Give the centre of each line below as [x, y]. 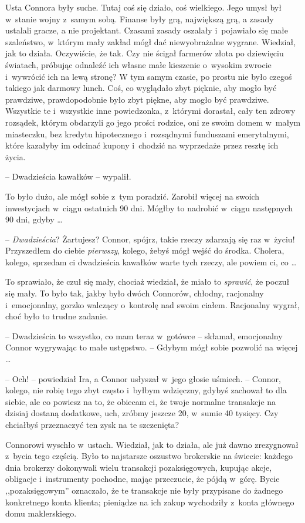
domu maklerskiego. [41, 513]
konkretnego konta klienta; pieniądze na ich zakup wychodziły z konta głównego [150, 502]
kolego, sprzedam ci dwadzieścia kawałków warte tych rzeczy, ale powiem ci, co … [151, 261]
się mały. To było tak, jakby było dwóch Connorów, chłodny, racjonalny [135, 293]
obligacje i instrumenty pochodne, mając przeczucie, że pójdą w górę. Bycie [143, 479]
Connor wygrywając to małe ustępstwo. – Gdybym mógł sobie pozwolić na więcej [152, 347]
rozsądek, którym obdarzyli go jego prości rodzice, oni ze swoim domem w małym [153, 122]
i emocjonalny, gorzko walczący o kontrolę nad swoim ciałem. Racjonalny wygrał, [152, 304]
